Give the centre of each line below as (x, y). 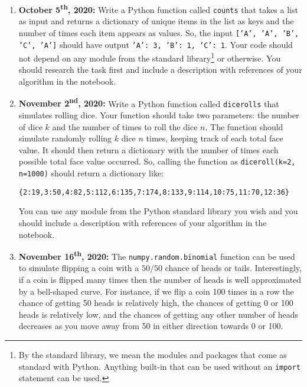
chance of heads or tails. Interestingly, (233, 268)
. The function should (244, 126)
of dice (30, 126)
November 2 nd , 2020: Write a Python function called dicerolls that (149, 102)
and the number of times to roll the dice (125, 126)
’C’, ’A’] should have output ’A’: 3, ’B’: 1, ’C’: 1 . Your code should (156, 44)
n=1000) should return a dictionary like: (91, 173)
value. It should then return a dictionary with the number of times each (148, 149)
